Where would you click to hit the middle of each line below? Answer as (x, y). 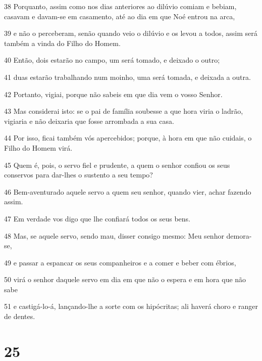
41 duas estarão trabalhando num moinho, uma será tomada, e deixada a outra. (127, 77)
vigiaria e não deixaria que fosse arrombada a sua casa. (89, 121)
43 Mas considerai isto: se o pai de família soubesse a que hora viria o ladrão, (124, 111)
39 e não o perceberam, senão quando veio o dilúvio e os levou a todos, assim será (131, 33)
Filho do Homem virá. (38, 147)
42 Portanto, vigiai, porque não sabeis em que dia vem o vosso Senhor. (113, 94)
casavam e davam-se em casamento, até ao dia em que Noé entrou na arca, (120, 16)
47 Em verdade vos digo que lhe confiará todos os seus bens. (97, 218)
